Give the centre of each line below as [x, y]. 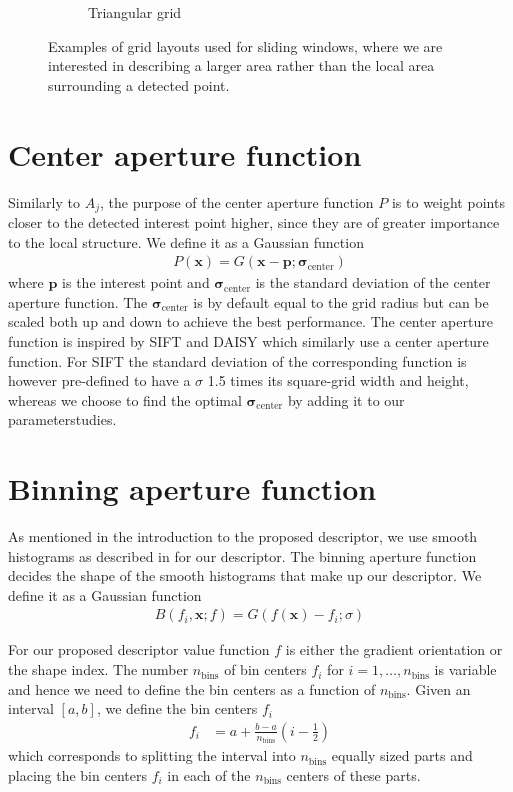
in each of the [209, 774]
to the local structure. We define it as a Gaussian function [186, 241]
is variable [465, 669]
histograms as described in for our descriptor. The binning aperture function [242, 555]
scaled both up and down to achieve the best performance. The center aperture [250, 321]
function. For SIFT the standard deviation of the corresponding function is [237, 360]
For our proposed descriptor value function [139, 649]
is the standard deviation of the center [373, 282]
